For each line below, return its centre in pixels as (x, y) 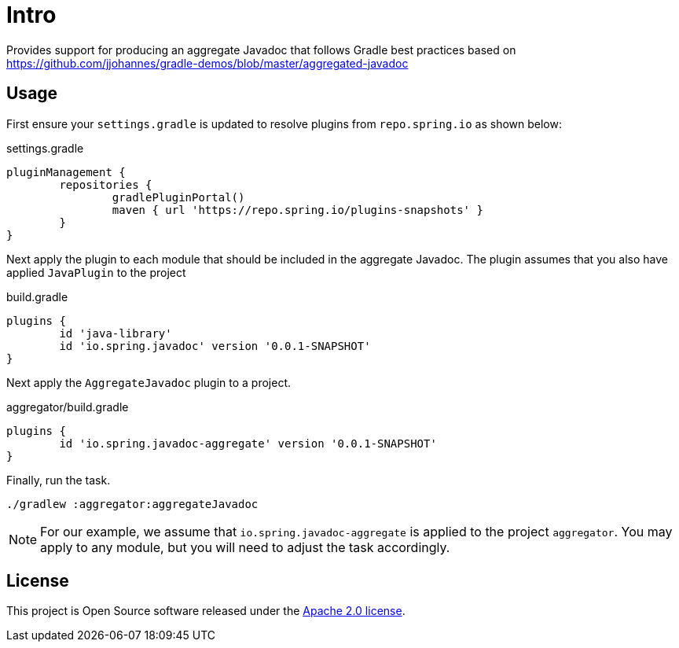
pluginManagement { (66, 172)
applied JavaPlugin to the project (96, 272)
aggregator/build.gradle (68, 407)
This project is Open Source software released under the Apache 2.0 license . (206, 611)
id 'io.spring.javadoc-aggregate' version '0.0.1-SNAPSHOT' (248, 443)
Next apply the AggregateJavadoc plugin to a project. (149, 382)
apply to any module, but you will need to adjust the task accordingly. (245, 547)
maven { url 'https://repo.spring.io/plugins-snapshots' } (297, 210)
